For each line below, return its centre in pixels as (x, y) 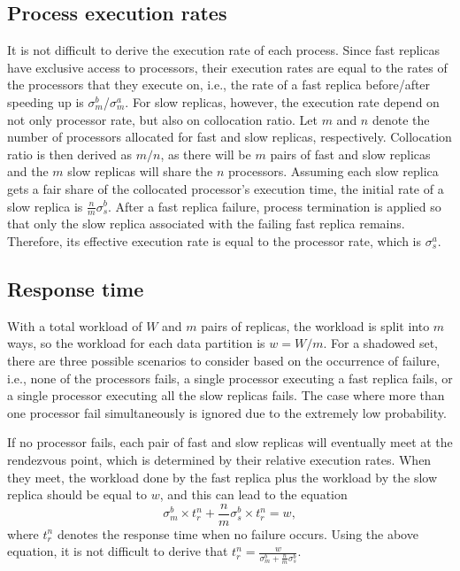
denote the (401, 119)
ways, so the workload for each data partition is (136, 343)
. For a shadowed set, (380, 343)
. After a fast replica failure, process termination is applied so (275, 206)
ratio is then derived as (70, 154)
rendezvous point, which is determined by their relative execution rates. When (219, 459)
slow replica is (45, 206)
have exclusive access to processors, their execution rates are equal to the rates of (227, 67)
